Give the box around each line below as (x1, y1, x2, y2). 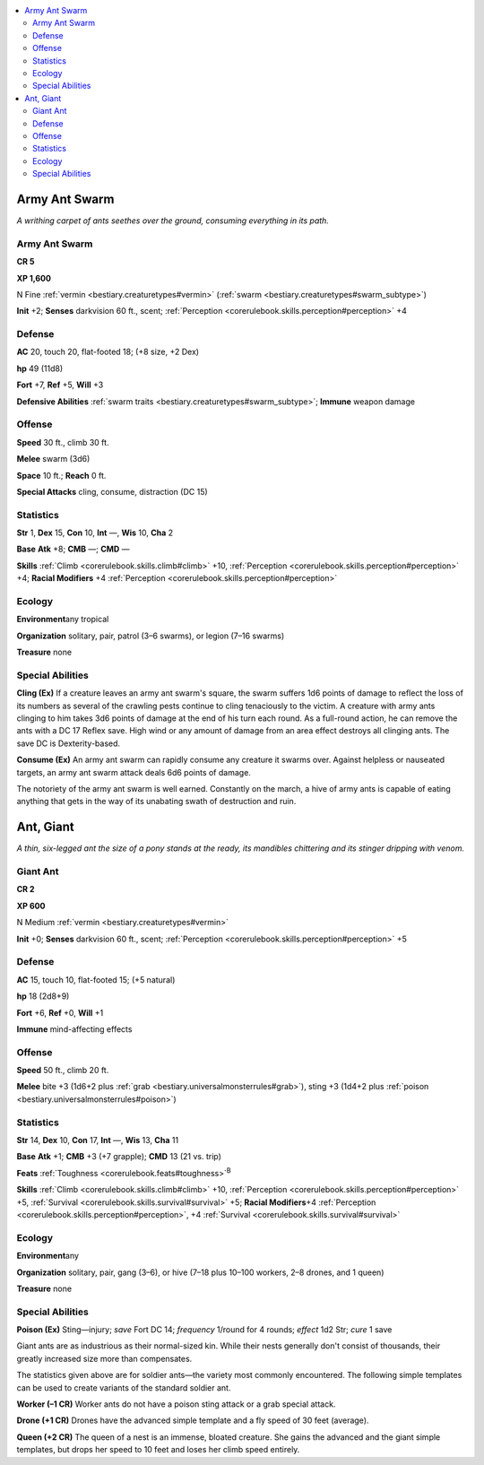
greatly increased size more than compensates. (16, 1353, 193, 1364)
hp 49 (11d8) (16, 363, 63, 374)
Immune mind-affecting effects (16, 1023, 133, 1035)
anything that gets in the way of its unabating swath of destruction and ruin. (16, 796, 297, 807)
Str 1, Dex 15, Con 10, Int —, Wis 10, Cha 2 (16, 527, 174, 538)
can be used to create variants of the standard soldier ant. (16, 1382, 231, 1393)
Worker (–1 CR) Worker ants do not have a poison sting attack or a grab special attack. (16, 1399, 336, 1409)
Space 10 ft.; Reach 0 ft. (16, 470, 107, 481)
